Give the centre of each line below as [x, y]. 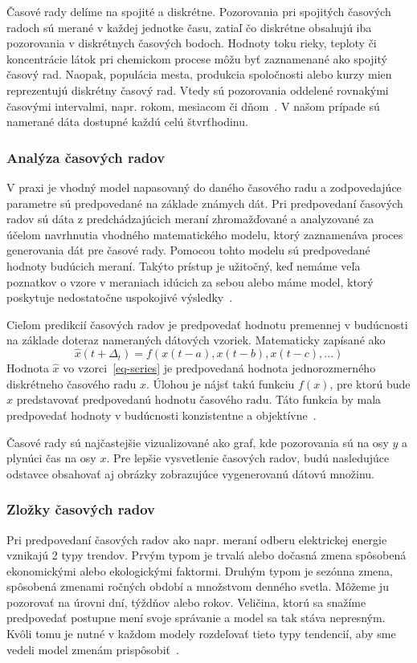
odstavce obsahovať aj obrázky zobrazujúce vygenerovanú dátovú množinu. [191, 473]
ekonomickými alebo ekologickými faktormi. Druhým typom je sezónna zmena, [200, 570]
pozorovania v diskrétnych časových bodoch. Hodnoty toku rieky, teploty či [192, 43]
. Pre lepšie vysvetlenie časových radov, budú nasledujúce [248, 458]
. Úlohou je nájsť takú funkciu [220, 383]
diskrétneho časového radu [72, 383]
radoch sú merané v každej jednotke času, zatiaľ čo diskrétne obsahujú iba [189, 27]
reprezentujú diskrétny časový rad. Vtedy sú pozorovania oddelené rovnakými [198, 89]
